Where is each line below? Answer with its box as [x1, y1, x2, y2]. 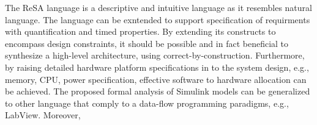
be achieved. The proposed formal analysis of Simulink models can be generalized [5, 85, 310, 98]
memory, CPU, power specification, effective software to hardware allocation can [5, 73, 307, 85]
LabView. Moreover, [5, 109, 81, 121]
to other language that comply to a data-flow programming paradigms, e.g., [5, 96, 289, 109]
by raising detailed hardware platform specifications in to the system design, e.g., [5, 60, 309, 73]
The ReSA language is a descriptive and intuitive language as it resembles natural [5, 1, 312, 13]
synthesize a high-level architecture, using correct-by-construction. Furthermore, [5, 49, 305, 62]
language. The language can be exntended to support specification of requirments [5, 13, 310, 26]
